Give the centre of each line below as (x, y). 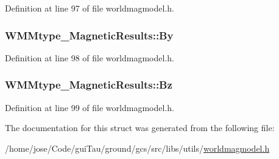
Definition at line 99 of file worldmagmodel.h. (90, 107)
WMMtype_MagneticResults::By (89, 35)
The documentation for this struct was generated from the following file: (140, 128)
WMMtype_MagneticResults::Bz (89, 85)
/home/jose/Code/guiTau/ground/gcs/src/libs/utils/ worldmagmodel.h (137, 148)
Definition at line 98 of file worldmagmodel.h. (90, 57)
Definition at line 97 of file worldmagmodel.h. (90, 8)
